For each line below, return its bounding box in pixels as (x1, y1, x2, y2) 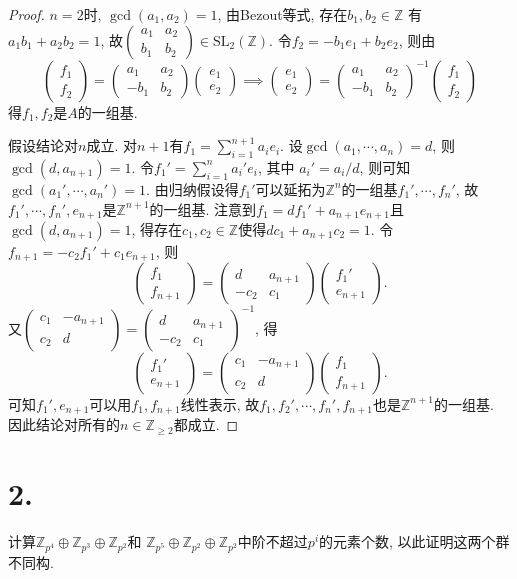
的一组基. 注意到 (149, 198, 257, 219)
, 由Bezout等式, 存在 (217, 4, 348, 24)
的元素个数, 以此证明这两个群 (319, 531, 510, 552)
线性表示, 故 (180, 393, 260, 414)
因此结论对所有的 (8, 414, 120, 435)
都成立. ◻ (173, 414, 239, 435)
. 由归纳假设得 (146, 178, 239, 199)
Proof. (8, 4, 45, 24)
